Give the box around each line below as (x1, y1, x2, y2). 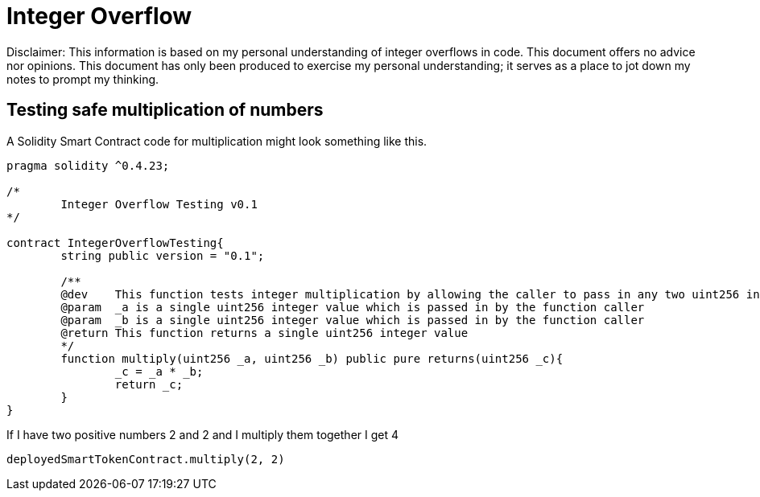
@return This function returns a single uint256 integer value (60, 326, 469, 339)
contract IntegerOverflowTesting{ (6, 236, 224, 249)
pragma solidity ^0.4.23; (6, 158, 170, 172)
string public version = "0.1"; (60, 249, 265, 262)
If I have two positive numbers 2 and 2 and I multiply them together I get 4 (6, 427, 399, 442)
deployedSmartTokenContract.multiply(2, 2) (6, 452, 285, 466)
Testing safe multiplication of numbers (6, 100, 324, 121)
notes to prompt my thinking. (6, 72, 159, 86)
